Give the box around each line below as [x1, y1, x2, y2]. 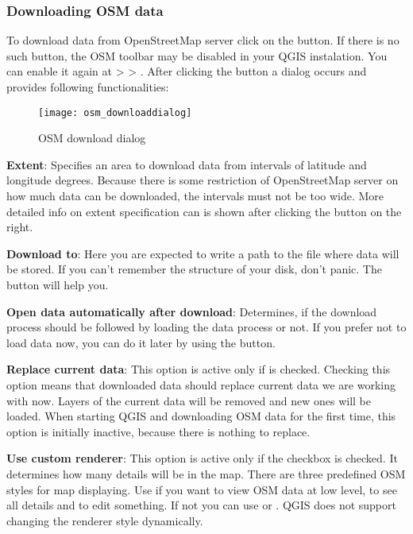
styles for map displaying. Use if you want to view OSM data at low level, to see [6, 481, 397, 497]
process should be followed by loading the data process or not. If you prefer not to [6, 319, 407, 335]
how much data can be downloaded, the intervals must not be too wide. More [6, 188, 384, 204]
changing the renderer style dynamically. [6, 512, 203, 528]
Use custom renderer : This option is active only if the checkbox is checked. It [6, 450, 398, 466]
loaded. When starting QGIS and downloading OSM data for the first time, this [6, 408, 396, 424]
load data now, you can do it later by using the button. [6, 334, 276, 350]
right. [6, 219, 33, 235]
